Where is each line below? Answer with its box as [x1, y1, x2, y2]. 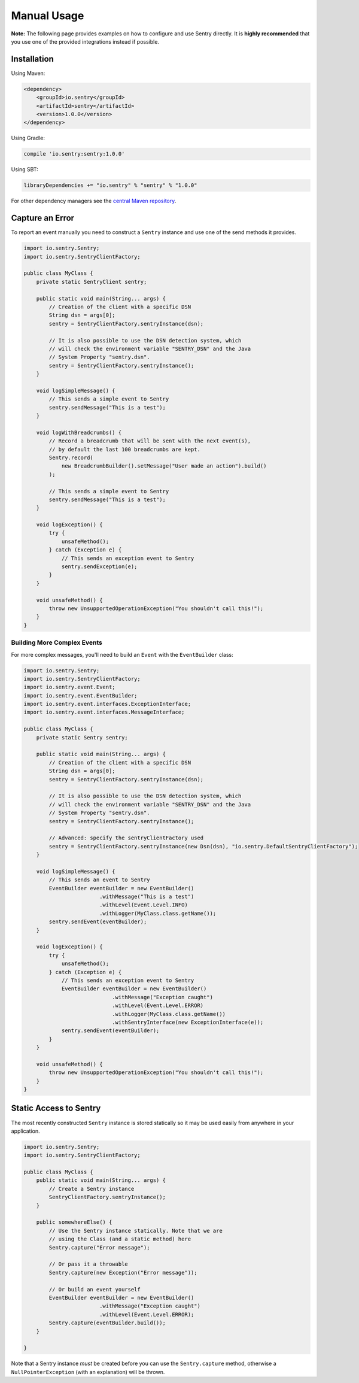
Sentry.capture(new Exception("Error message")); [48, 1269, 197, 1276]
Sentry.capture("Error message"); [48, 1244, 150, 1251]
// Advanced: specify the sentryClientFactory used [48, 835, 204, 841]
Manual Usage [11, 9, 84, 22]
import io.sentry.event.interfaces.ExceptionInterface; [23, 700, 191, 708]
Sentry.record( [48, 454, 94, 461]
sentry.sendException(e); [61, 563, 138, 570]
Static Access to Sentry [11, 1103, 101, 1114]
